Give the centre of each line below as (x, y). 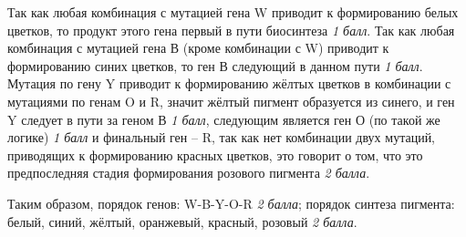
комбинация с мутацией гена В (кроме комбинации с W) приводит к (198, 48)
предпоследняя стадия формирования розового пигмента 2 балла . (189, 173)
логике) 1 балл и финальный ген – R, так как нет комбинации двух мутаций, (222, 137)
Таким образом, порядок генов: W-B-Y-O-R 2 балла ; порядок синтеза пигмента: (231, 203)
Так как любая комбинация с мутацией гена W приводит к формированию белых (233, 12)
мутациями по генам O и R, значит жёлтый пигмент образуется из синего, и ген (231, 101)
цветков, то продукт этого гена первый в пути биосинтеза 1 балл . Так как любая (231, 30)
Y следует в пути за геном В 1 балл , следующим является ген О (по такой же (224, 119)
